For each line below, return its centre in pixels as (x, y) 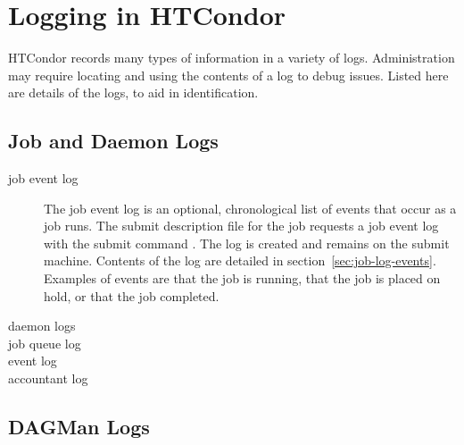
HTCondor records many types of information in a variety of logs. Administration (232, 58)
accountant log (48, 378)
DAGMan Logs (79, 427)
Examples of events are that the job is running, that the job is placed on (242, 278)
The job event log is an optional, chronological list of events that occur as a (250, 208)
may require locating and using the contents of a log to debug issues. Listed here (228, 75)
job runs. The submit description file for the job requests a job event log (241, 226)
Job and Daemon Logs (113, 141)
